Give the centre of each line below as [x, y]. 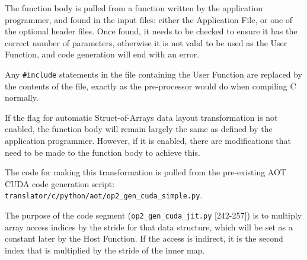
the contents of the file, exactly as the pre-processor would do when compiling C [151, 86]
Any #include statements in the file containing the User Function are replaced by [153, 74]
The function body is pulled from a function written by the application [134, 8]
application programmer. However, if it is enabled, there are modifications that [148, 140]
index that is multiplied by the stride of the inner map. [105, 250]
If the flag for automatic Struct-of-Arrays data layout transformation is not [141, 117]
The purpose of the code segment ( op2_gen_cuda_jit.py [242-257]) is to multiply [153, 215]
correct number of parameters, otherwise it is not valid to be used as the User [146, 42]
